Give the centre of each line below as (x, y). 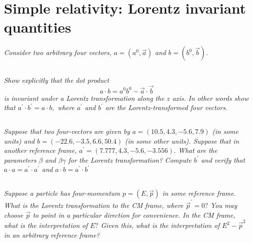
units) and (19, 140)
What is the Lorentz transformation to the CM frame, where (94, 205)
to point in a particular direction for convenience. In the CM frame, (134, 215)
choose (14, 215)
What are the (198, 150)
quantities (38, 27)
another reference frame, (40, 150)
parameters (20, 159)
